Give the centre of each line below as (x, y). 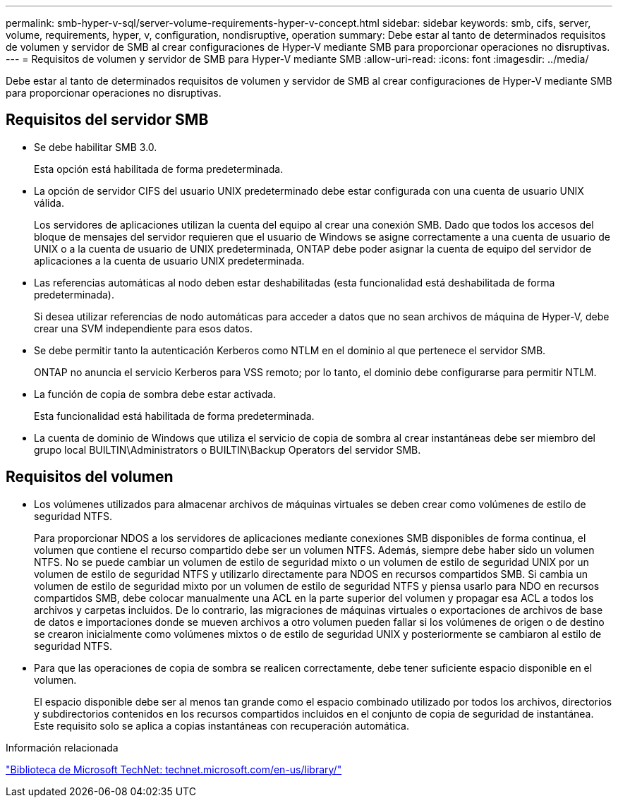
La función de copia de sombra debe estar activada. (155, 394)
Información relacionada (62, 747)
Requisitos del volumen (90, 477)
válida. (49, 203)
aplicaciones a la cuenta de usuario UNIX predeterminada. (169, 260)
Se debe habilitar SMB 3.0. (96, 147)
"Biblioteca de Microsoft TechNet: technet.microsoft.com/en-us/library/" (174, 769)
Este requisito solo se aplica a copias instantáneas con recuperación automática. (222, 725)
